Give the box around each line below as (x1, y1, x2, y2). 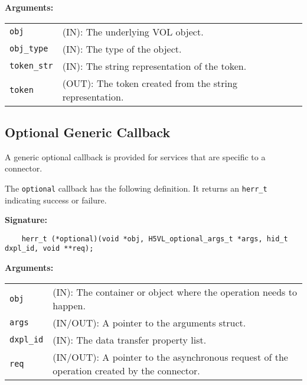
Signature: (5, 213, 47, 226)
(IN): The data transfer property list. (53, 332, 207, 347)
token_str (9, 61, 53, 71)
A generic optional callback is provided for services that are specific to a (5, 150, 266, 163)
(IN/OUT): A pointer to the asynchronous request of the (53, 350, 288, 364)
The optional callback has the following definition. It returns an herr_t (5, 182, 267, 194)
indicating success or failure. (5, 193, 107, 206)
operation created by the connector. (53, 363, 200, 377)
